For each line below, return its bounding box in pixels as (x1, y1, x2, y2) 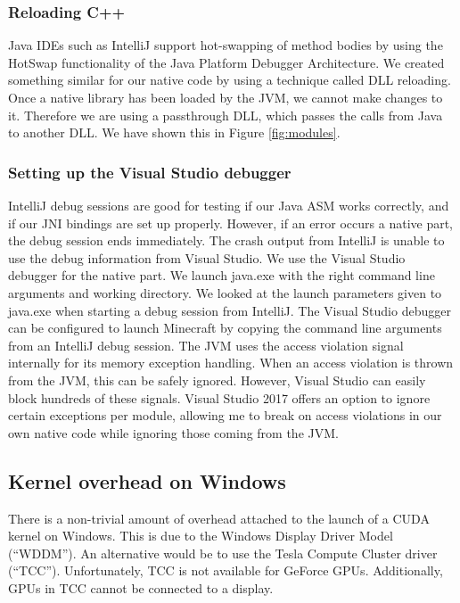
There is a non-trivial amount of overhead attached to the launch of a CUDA (8, 508, 430, 527)
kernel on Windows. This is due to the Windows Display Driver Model (8, 526, 393, 545)
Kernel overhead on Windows (8, 467, 286, 494)
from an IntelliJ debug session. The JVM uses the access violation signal (8, 335, 404, 354)
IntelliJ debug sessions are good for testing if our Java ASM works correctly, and (8, 196, 449, 214)
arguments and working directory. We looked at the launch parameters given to (8, 283, 442, 301)
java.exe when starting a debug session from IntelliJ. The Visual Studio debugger (8, 301, 451, 319)
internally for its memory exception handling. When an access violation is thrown (8, 353, 454, 372)
